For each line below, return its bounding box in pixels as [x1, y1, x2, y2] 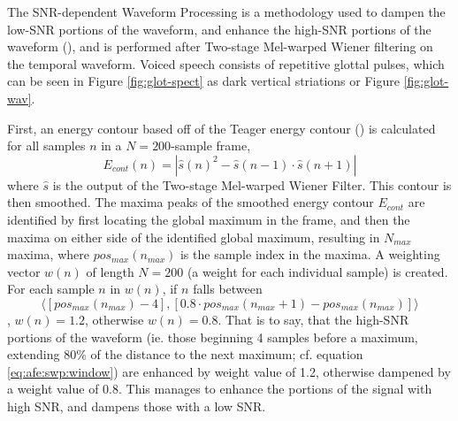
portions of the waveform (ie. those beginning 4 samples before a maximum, [7, 327, 418, 346]
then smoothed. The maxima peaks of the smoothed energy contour [7, 193, 374, 211]
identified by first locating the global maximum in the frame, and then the [7, 210, 410, 228]
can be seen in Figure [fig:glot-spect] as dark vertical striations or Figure [7, 72, 400, 90]
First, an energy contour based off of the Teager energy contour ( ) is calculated [7, 119, 436, 137]
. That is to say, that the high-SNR [218, 310, 409, 328]
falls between [193, 279, 263, 298]
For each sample [7, 279, 95, 298]
